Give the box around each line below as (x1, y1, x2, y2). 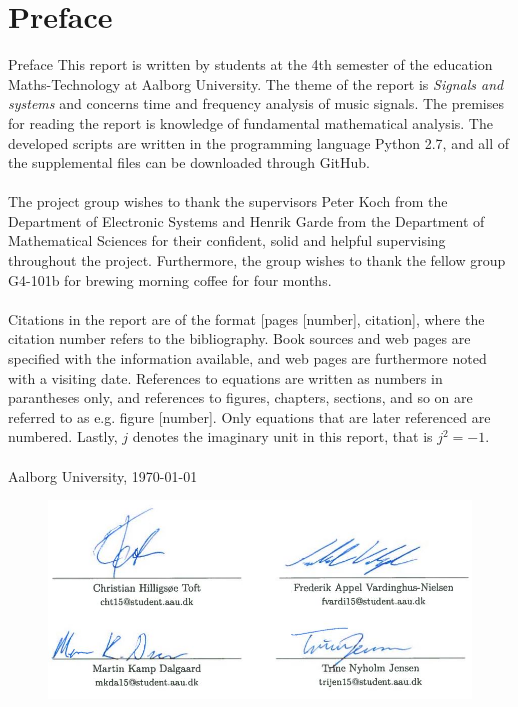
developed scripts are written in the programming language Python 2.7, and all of (8, 132, 510, 153)
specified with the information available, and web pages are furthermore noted (8, 348, 487, 369)
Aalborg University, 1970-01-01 (8, 465, 198, 486)
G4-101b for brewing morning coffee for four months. (8, 269, 332, 290)
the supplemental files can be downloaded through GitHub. (8, 152, 370, 173)
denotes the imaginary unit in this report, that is (132, 426, 433, 447)
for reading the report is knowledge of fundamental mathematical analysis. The (8, 112, 493, 133)
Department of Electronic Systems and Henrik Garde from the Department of (8, 210, 485, 231)
